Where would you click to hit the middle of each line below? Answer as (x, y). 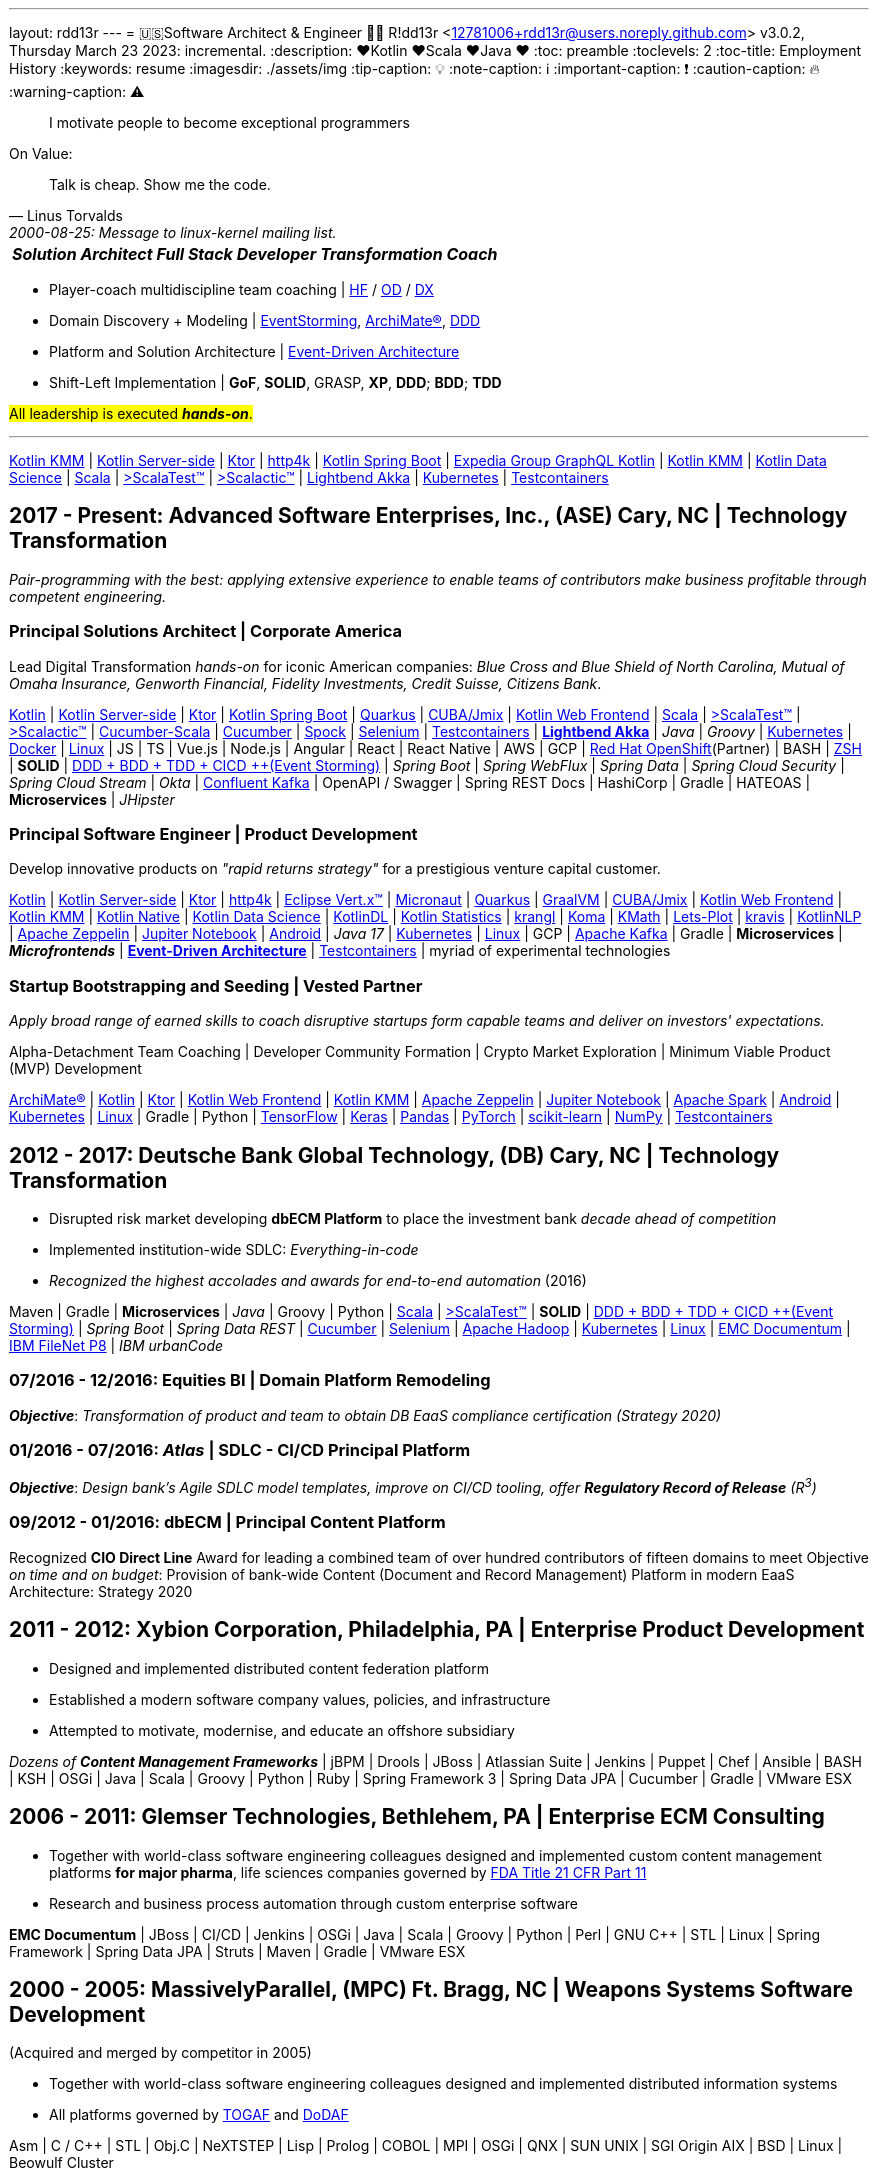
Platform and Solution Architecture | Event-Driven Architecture (254, 351)
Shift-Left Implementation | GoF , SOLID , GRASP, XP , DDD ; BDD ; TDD (275, 382)
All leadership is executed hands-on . (131, 413)
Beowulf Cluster (61, 2163)
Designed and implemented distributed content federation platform (269, 1668)
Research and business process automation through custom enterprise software (314, 1903)
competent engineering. (88, 596)
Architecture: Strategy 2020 (101, 1591)
